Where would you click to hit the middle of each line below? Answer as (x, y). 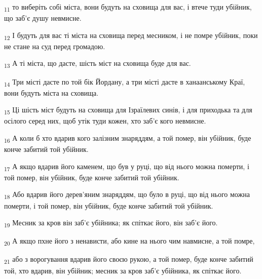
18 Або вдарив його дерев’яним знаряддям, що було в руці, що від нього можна (127, 195)
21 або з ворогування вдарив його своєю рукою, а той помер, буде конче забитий (129, 260)
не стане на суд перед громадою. (55, 46)
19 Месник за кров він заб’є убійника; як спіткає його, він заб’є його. (111, 223)
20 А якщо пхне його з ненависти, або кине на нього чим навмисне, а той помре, (129, 242)
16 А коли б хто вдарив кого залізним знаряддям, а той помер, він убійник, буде (128, 138)
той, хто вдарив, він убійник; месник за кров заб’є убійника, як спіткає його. (123, 270)
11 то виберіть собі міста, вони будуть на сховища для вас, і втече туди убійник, (128, 7)
